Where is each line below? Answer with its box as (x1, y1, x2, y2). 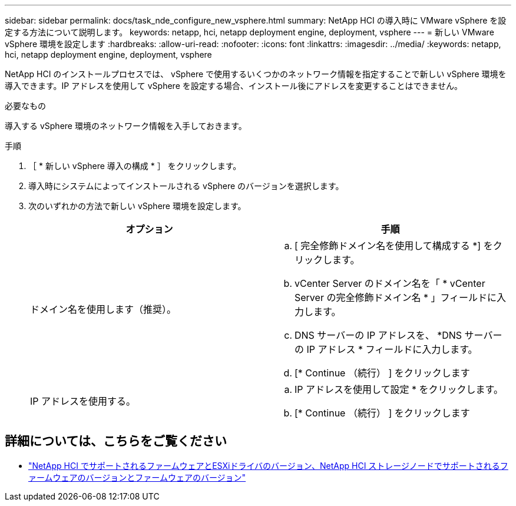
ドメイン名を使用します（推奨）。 (30, 303, 177, 315)
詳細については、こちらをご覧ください (5, 434, 227, 449)
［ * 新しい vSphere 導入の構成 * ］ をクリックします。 (28, 161, 242, 171)
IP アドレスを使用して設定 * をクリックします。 (295, 383, 503, 395)
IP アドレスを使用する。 (30, 395, 136, 407)
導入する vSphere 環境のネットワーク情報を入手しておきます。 (5, 121, 247, 131)
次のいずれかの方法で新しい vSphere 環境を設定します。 (28, 201, 246, 211)
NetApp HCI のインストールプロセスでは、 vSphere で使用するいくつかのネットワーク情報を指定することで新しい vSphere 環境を (5, 69, 507, 79)
